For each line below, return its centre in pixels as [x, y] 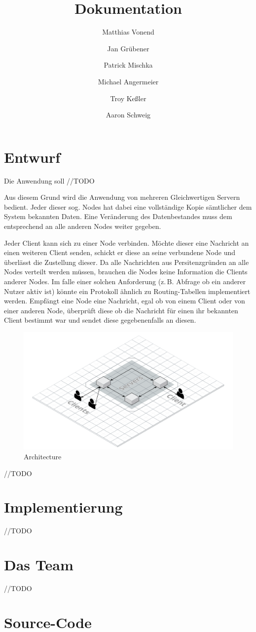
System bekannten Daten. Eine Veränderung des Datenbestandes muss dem [118, 216]
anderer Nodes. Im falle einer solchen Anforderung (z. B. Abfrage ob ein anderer [125, 281]
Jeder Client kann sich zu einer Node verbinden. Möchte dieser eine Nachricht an [127, 242]
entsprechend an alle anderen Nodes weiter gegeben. [83, 226]
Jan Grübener [128, 48]
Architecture [43, 457]
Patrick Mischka [128, 65]
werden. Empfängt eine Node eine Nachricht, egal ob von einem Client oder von [125, 301]
